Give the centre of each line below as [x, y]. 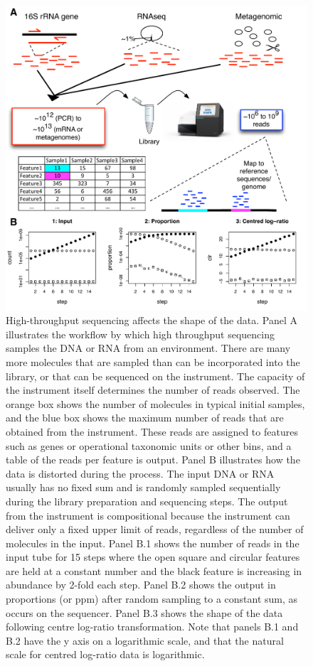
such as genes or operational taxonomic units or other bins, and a [149, 445]
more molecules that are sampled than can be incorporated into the [153, 361]
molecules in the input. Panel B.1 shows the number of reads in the [153, 543]
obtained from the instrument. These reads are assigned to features [152, 431]
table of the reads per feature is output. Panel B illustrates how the [153, 460]
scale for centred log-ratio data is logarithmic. [105, 654]
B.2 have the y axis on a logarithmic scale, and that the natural [145, 640]
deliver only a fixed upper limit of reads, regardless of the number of [155, 529]
